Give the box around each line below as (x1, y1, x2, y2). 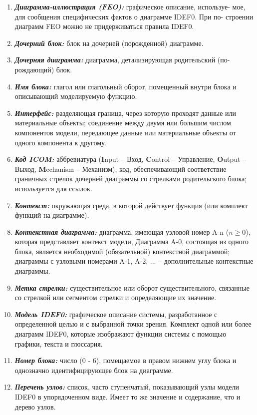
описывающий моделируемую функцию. (14, 91, 137, 101)
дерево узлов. (14, 401, 56, 412)
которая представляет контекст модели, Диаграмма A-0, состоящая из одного (14, 236, 249, 247)
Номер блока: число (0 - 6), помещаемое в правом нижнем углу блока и (14, 355, 237, 366)
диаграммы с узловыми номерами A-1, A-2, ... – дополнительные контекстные (14, 256, 254, 266)
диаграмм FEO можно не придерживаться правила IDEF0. (14, 21, 194, 31)
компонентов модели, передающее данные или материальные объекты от (14, 127, 236, 137)
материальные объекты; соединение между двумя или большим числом (14, 117, 231, 128)
